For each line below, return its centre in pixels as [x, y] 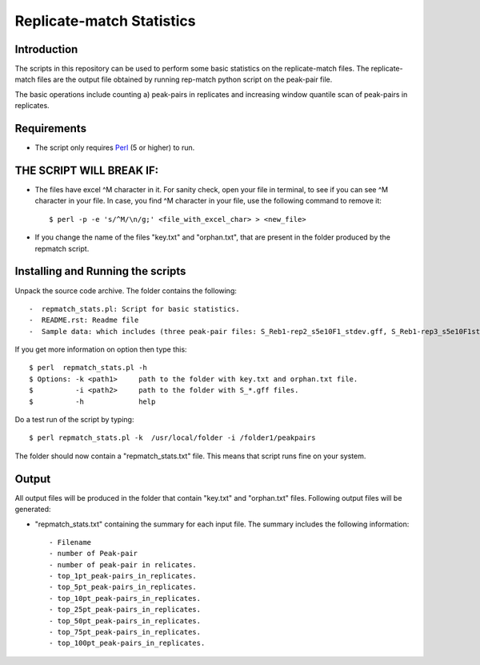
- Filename [70, 542]
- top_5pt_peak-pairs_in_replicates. [123, 587]
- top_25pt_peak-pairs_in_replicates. [125, 610]
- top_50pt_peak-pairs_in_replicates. [125, 621]
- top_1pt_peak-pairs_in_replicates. [123, 576]
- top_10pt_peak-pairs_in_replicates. [125, 598]
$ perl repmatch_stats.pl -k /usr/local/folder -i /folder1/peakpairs [172, 438]
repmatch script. [62, 248]
